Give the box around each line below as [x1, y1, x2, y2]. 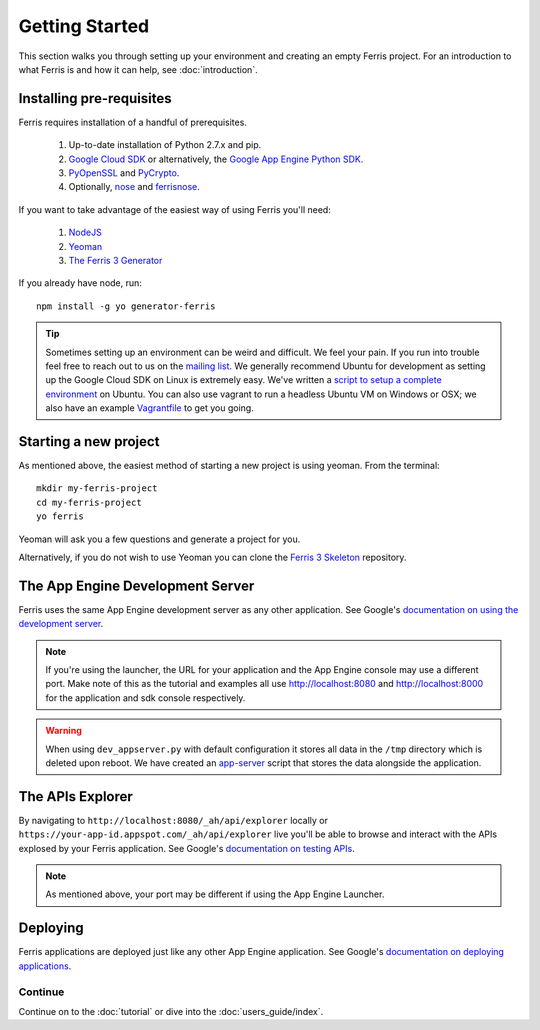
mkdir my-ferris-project [36, 483, 158, 494]
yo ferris [36, 511, 84, 522]
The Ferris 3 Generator [68, 254, 163, 266]
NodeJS [68, 226, 102, 239]
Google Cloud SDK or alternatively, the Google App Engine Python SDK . [68, 153, 364, 165]
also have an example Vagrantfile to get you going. [45, 402, 254, 414]
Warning [45, 725, 82, 737]
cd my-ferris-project [36, 496, 142, 508]
